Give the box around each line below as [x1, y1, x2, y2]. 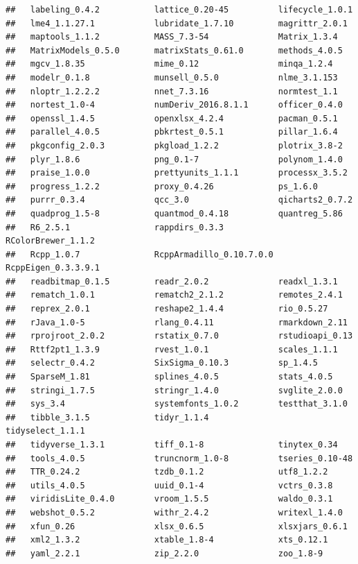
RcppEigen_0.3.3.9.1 [6, 263, 100, 273]
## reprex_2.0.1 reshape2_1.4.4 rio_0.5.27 [6, 304, 328, 314]
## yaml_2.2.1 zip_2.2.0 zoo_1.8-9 [6, 548, 323, 558]
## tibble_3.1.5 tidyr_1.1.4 [6, 412, 209, 422]
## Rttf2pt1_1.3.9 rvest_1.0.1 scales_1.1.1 [6, 344, 338, 354]
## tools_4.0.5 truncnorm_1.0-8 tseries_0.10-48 [6, 453, 353, 463]
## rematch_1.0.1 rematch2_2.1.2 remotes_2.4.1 [6, 290, 343, 300]
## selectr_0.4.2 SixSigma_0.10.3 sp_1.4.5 [6, 358, 319, 368]
